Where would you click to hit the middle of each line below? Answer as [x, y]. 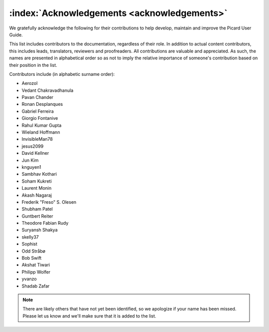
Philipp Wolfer [36, 272]
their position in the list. [33, 65]
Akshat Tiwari [36, 265]
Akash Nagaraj [37, 195]
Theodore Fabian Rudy [45, 223]
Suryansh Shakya [40, 230]
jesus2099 [33, 146]
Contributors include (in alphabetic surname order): [62, 74]
